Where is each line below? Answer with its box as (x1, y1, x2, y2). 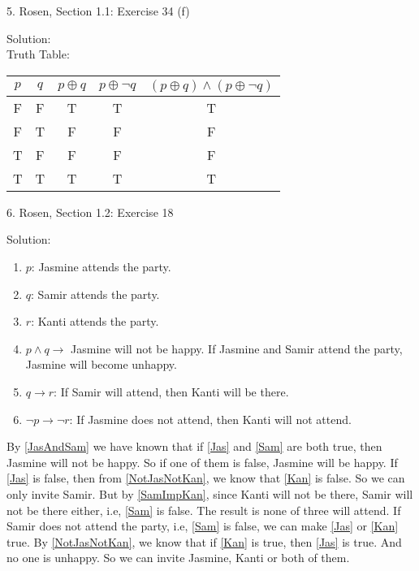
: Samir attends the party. (31, 285, 160, 302)
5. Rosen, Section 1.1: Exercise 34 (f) (6, 2, 190, 19)
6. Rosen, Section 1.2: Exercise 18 (6, 203, 174, 220)
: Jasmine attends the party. (31, 257, 171, 275)
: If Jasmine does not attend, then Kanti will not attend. (69, 410, 352, 427)
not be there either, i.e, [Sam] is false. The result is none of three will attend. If (6, 501, 401, 518)
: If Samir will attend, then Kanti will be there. (54, 383, 289, 400)
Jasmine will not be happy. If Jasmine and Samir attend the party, (71, 340, 403, 357)
